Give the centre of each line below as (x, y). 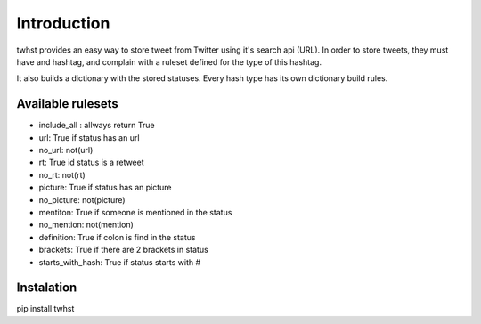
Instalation (47, 288)
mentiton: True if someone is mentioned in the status (135, 212)
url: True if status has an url (89, 137)
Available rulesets (68, 104)
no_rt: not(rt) (62, 174)
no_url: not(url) (66, 150)
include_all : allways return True (97, 126)
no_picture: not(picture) (82, 199)
